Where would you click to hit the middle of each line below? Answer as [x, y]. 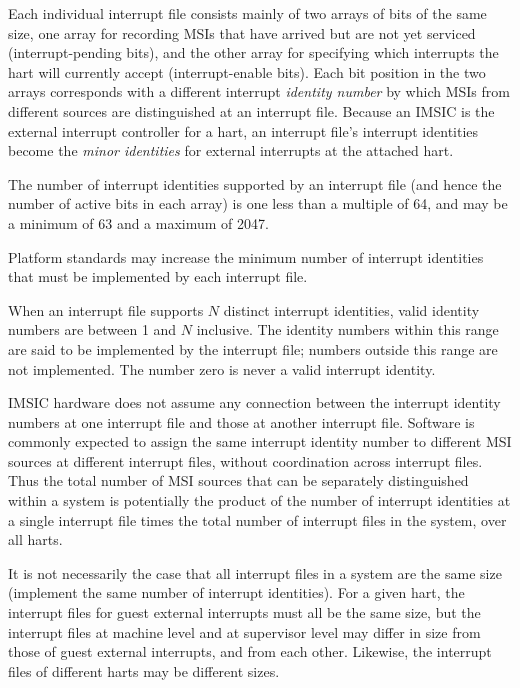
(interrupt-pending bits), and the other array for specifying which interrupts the [253, 52]
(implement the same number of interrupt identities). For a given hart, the [236, 592]
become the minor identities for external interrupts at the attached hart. [231, 150]
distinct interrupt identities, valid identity [351, 309]
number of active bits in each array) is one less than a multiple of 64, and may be [258, 203]
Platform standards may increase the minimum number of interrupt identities [246, 256]
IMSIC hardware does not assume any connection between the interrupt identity [254, 402]
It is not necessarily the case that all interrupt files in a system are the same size [255, 572]
